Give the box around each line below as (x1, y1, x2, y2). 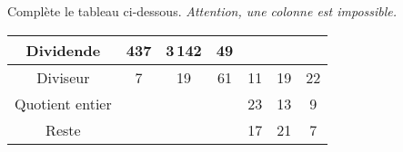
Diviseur (36, 66, 90, 88)
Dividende (25, 39, 101, 61)
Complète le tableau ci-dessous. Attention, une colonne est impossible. (7, 2, 398, 20)
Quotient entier (15, 92, 112, 114)
